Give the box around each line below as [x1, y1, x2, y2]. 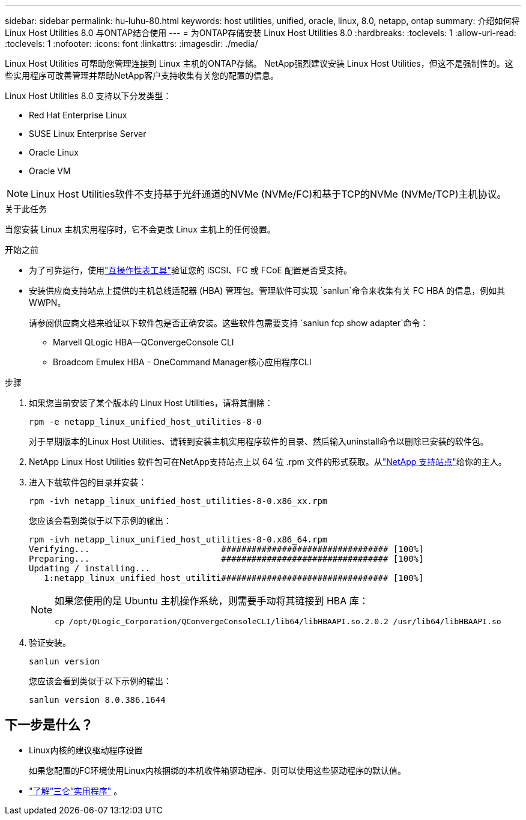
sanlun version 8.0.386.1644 [29, 695, 166, 705]
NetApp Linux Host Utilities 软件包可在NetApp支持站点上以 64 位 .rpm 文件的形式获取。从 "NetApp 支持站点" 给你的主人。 [29, 457, 507, 467]
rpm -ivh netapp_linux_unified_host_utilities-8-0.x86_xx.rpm [29, 496, 328, 506]
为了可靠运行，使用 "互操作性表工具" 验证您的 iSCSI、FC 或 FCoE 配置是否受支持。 [29, 265, 352, 275]
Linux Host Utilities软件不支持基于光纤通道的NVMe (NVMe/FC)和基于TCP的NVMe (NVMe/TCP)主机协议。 [31, 188, 507, 200]
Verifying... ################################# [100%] [29, 544, 424, 554]
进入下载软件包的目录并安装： [29, 477, 147, 487]
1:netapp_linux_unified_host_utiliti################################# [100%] [44, 573, 424, 583]
